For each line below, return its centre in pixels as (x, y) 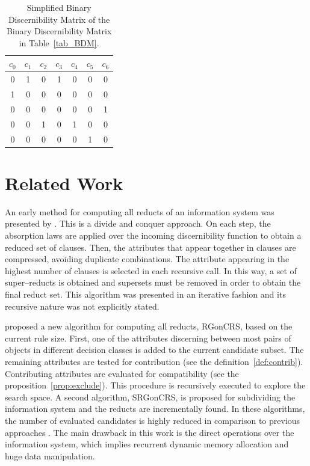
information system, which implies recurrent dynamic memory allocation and (147, 444)
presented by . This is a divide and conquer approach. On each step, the (138, 223)
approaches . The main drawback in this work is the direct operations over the (150, 432)
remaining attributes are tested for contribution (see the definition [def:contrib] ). (154, 361)
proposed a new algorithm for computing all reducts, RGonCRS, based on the (149, 326)
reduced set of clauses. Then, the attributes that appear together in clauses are (150, 247)
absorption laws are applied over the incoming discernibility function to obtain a (153, 235)
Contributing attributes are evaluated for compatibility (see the (122, 373)
